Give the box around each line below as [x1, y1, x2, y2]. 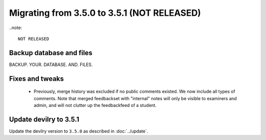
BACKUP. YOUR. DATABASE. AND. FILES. [9, 62, 93, 68]
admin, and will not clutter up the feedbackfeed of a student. [33, 103, 157, 108]
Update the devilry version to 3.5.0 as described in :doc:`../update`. [9, 128, 148, 134]
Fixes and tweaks [9, 74, 64, 83]
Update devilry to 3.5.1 [9, 115, 79, 123]
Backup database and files [9, 48, 93, 57]
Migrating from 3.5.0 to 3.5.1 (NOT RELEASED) [9, 7, 201, 18]
